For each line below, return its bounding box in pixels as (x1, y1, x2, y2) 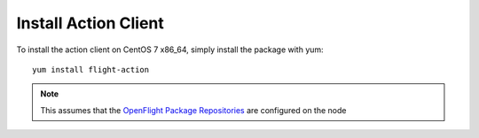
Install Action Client (16, 13, 164, 33)
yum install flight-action (32, 65, 150, 74)
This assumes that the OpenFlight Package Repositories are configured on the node (40, 104, 347, 115)
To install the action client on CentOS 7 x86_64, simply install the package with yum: (16, 44, 324, 55)
